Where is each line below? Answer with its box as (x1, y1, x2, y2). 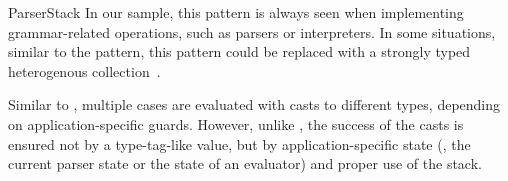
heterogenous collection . (8, 60, 161, 81)
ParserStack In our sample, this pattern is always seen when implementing (8, 2, 464, 22)
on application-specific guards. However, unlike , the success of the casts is (8, 113, 464, 134)
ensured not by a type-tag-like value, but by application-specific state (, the (8, 133, 471, 154)
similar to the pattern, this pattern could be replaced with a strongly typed (8, 41, 471, 62)
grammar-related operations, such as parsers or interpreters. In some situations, (8, 21, 496, 42)
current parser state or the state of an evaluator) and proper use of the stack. (8, 153, 482, 174)
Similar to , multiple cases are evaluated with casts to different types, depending (8, 94, 501, 115)
